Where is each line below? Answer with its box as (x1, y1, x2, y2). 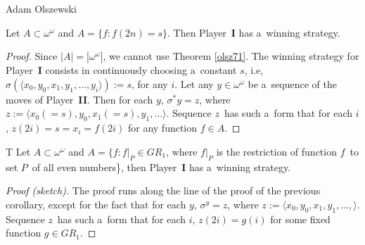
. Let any (174, 76, 214, 91)
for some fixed (270, 211, 331, 226)
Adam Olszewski (6, 1, 77, 15)
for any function (127, 120, 198, 135)
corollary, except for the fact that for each (6, 196, 186, 211)
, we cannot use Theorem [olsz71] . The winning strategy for (103, 49, 359, 63)
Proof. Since (6, 49, 58, 63)
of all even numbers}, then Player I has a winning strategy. (32, 159, 291, 174)
